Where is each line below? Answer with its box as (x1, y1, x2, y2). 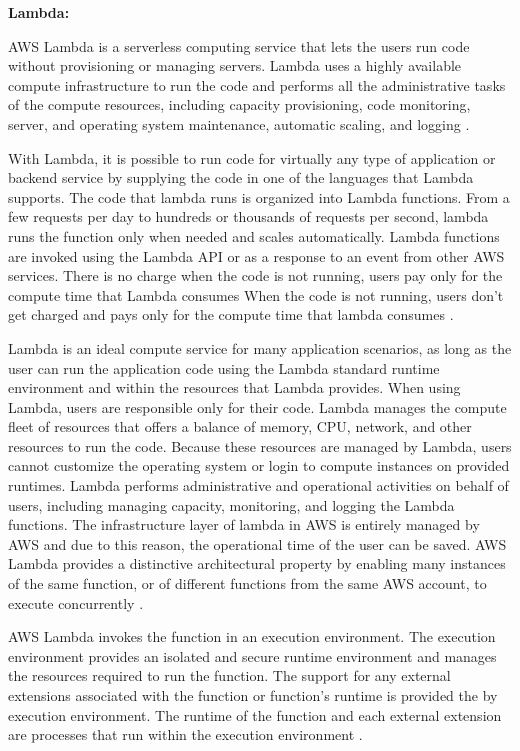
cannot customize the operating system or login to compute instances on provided (8, 455, 510, 476)
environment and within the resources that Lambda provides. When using (8, 377, 461, 398)
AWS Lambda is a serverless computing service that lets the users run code (8, 35, 470, 56)
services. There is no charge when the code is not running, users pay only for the (8, 265, 503, 286)
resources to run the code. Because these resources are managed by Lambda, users (8, 435, 512, 456)
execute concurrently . (8, 592, 144, 613)
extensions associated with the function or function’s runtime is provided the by (8, 685, 498, 705)
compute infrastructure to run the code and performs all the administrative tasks (8, 74, 506, 95)
